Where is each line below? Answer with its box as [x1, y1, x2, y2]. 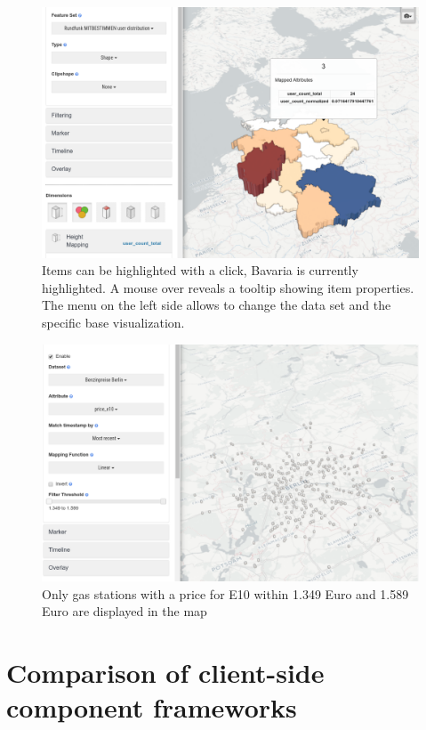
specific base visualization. [42, 312, 185, 331]
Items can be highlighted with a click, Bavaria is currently [42, 261, 358, 280]
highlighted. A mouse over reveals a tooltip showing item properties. [42, 278, 414, 296]
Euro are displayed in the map [42, 602, 207, 620]
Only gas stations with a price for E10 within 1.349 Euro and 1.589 [42, 584, 409, 603]
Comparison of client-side [6, 654, 325, 691]
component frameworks [6, 689, 297, 726]
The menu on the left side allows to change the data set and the [42, 296, 391, 314]
